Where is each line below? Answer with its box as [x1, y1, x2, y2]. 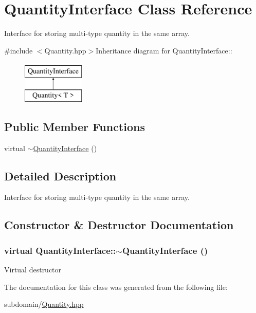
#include [4, 45, 33, 56]
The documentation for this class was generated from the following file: [4, 281, 228, 292]
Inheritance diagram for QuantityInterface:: [96, 45, 232, 56]
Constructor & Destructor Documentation [4, 217, 234, 233]
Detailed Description [4, 168, 117, 183]
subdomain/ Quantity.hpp [4, 299, 84, 309]
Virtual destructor [4, 264, 62, 275]
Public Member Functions [4, 118, 145, 134]
